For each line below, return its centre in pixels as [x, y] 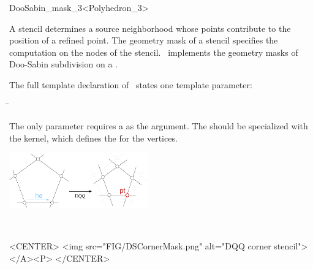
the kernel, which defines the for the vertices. [93, 138]
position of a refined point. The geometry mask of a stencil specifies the [144, 40]
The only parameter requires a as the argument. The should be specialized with [159, 126]
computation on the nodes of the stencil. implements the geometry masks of [154, 52]
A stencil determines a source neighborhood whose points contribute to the [150, 28]
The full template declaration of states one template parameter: [131, 84]
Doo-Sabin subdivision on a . [63, 64]
